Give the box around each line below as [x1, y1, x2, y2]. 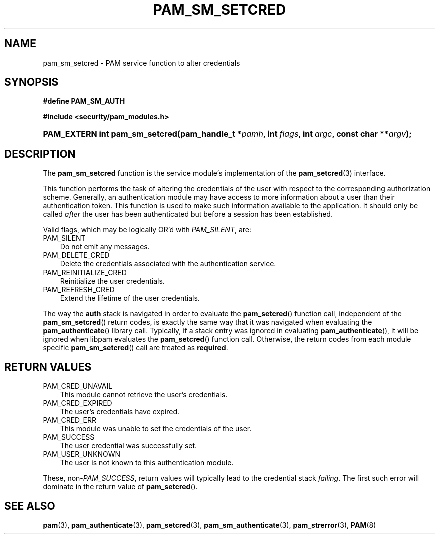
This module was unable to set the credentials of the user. [60, 424, 252, 433]
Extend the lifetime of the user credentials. [60, 294, 200, 303]
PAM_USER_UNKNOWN [43, 450, 121, 459]
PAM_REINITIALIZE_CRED [43, 268, 127, 277]
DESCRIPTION [4, 147, 76, 160]
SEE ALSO [4, 499, 55, 512]
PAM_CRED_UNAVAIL [43, 382, 113, 391]
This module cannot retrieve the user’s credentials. [60, 390, 228, 399]
